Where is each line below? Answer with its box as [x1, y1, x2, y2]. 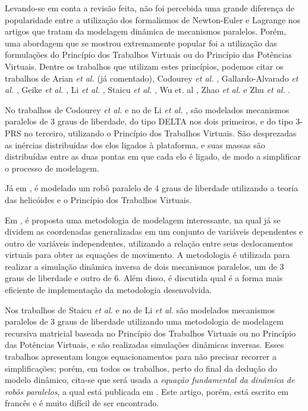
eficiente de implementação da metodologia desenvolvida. [5, 284, 212, 296]
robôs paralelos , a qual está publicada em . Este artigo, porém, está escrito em [5, 385, 289, 397]
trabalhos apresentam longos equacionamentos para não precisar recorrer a [5, 350, 276, 363]
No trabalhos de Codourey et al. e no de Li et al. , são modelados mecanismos [5, 103, 290, 116]
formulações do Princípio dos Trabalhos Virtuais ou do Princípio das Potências [5, 48, 292, 61]
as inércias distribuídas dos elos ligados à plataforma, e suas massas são [5, 138, 265, 151]
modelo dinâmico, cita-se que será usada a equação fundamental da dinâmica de [5, 373, 295, 386]
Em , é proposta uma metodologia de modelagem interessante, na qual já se [5, 213, 281, 226]
